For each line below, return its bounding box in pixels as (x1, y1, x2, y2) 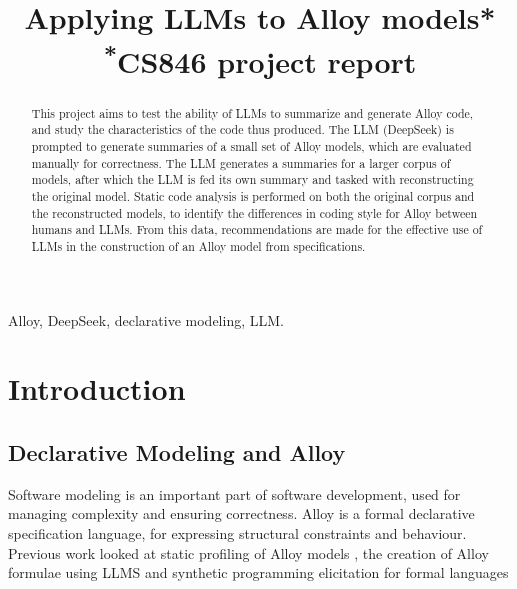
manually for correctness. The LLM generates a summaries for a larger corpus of (31, 154, 451, 171)
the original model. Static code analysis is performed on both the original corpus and (31, 187, 475, 204)
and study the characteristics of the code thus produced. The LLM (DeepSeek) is (31, 121, 454, 138)
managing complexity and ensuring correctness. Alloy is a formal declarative (8, 503, 475, 524)
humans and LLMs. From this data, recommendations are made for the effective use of (31, 221, 483, 238)
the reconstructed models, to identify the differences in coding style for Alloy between (31, 204, 478, 221)
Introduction (8, 368, 186, 409)
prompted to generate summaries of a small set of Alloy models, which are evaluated (31, 138, 472, 154)
